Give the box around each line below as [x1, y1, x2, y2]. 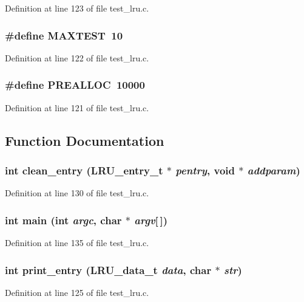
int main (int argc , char [5, 212, 122, 227]
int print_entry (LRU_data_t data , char [5, 262, 212, 277]
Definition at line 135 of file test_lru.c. [5, 236, 149, 249]
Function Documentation [5, 131, 164, 149]
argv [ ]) [134, 212, 168, 227]
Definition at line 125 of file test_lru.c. [5, 286, 149, 298]
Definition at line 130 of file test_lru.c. [5, 187, 149, 199]
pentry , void [175, 162, 235, 177]
